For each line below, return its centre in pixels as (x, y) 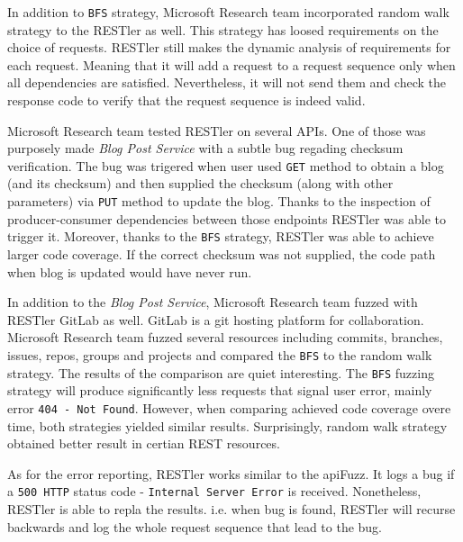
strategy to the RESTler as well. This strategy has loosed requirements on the (223, 29)
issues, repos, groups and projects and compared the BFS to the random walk (220, 354)
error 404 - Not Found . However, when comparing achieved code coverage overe (229, 407)
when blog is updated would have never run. (130, 271)
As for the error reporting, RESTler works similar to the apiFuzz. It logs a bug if (231, 473)
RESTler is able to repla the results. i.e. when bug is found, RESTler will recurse (231, 508)
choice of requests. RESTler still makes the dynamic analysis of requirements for (229, 47)
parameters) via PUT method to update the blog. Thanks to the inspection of (219, 201)
